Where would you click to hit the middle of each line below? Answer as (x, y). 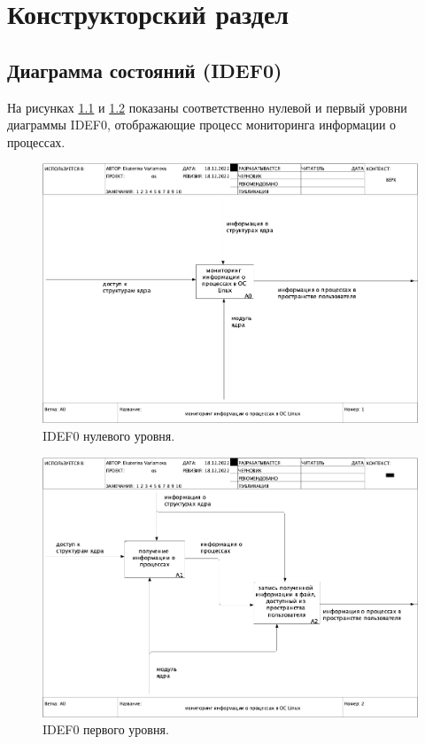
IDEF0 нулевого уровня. (109, 435)
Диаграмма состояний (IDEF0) (145, 70)
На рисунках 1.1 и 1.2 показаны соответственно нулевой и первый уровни (207, 107)
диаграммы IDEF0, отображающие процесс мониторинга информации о (202, 125)
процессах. (36, 141)
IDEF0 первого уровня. (106, 729)
